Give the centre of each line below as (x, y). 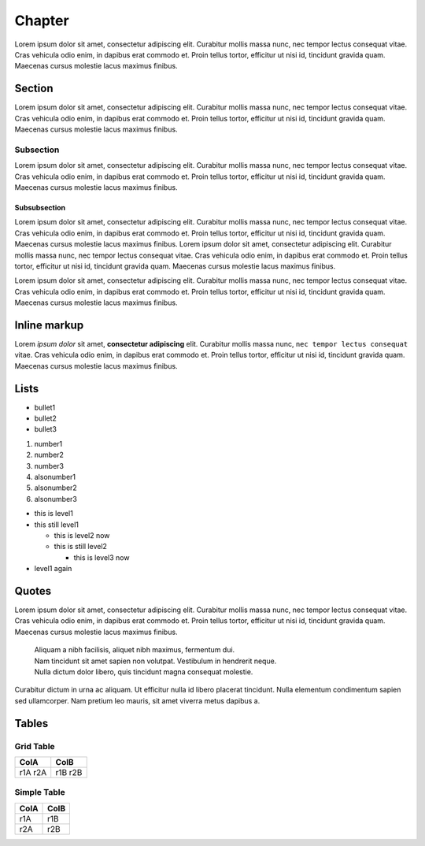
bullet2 (45, 418)
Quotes (33, 591)
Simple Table (40, 792)
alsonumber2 (56, 488)
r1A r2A (33, 772)
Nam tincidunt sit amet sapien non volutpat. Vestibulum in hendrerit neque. (155, 661)
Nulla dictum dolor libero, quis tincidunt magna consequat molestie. (144, 672)
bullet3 (46, 429)
